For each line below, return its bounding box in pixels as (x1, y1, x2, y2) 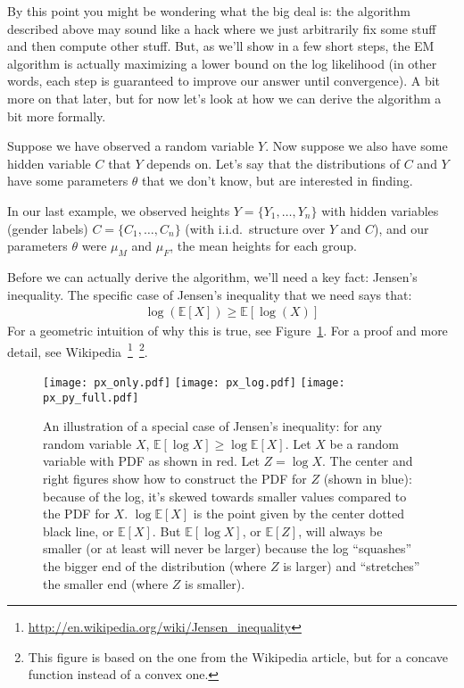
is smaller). (185, 574, 245, 593)
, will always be (298, 521, 383, 540)
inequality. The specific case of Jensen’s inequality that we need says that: (7, 285, 412, 303)
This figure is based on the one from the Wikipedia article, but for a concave (28, 647, 448, 666)
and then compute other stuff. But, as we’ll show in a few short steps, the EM (7, 37, 435, 55)
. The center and (322, 452, 413, 470)
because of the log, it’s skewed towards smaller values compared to (43, 486, 407, 505)
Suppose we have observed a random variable (7, 137, 254, 155)
